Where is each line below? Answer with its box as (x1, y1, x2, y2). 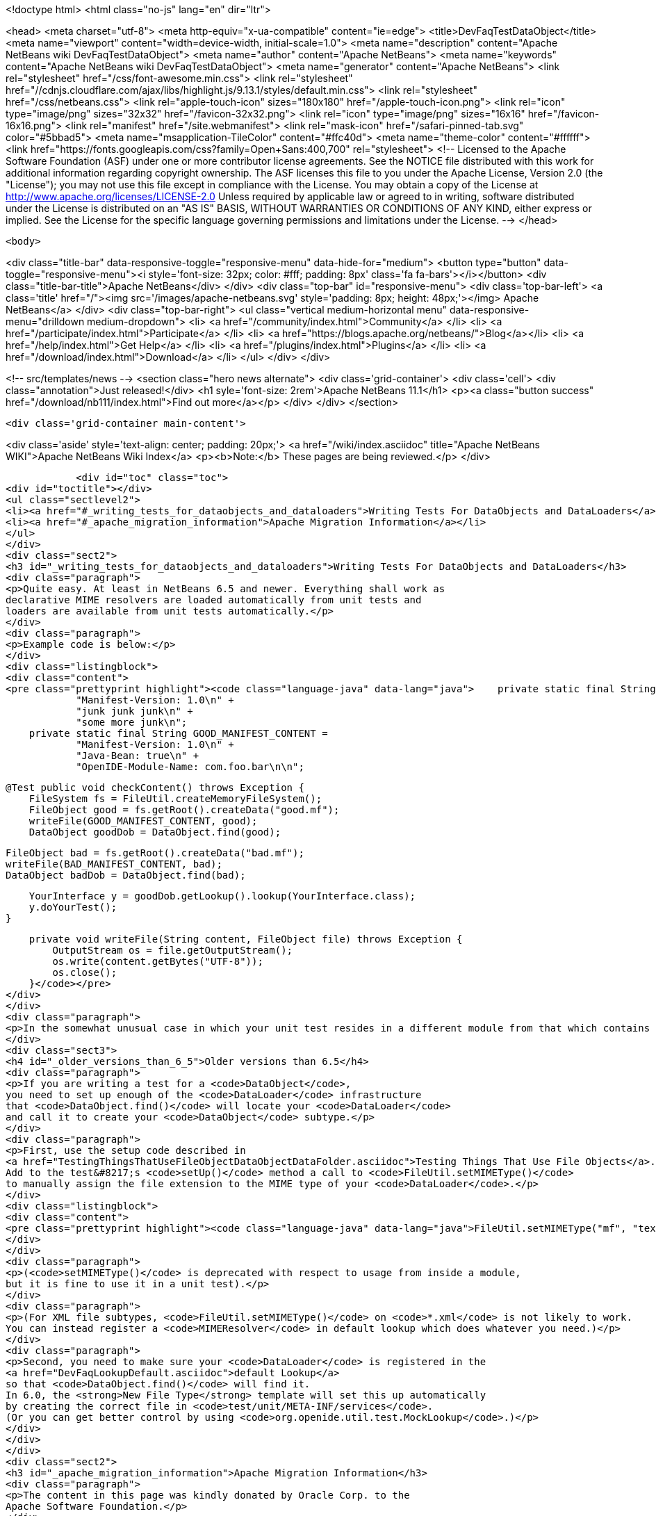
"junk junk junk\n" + (76, 706, 193, 717)
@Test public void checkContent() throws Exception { (6, 782, 304, 793)
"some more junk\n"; (76, 717, 188, 728)
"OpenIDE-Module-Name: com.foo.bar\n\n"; (76, 761, 304, 772)
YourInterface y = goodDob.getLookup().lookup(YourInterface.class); (28, 890, 416, 902)
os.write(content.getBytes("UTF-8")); (52, 956, 263, 967)
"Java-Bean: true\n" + (76, 750, 199, 761)
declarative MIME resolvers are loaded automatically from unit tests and (6, 594, 422, 605)
